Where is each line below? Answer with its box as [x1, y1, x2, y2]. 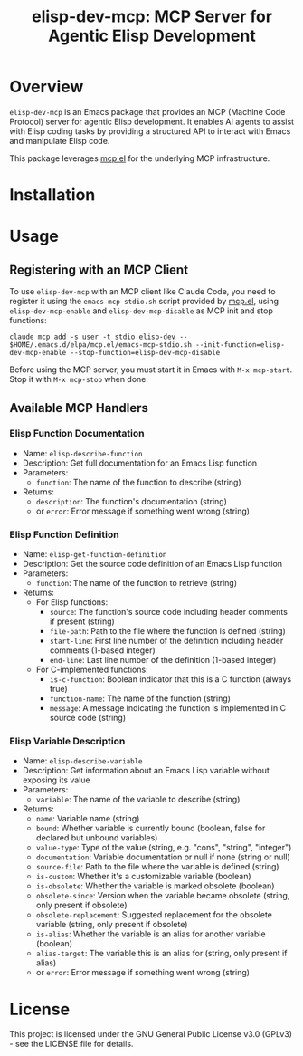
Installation [9, 185, 96, 206]
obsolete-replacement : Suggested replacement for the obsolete [35, 909, 273, 920]
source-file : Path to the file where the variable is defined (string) [35, 861, 279, 872]
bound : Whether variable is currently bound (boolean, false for [35, 822, 266, 834]
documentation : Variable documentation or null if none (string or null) [35, 851, 291, 862]
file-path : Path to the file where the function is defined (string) [49, 626, 287, 637]
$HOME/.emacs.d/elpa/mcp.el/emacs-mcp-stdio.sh [9, 341, 193, 350]
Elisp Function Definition [9, 528, 119, 541]
